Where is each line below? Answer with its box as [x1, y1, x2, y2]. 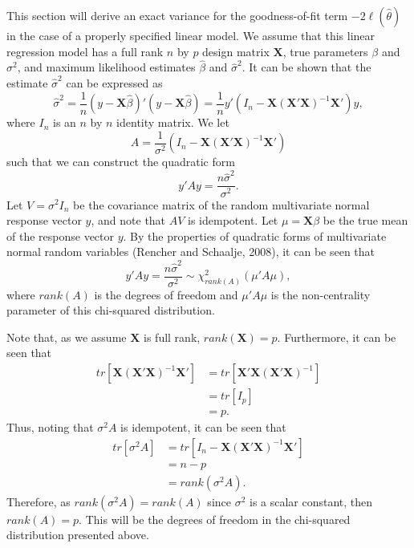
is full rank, [144, 328, 201, 345]
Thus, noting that [6, 419, 94, 436]
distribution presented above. [6, 526, 149, 543]
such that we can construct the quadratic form [6, 153, 235, 170]
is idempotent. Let [188, 212, 278, 229]
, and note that [91, 212, 166, 229]
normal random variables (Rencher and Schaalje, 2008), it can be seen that [6, 243, 375, 260]
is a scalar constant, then [250, 493, 373, 509]
